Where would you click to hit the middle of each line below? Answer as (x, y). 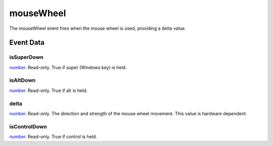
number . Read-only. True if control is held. (53, 137)
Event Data (27, 43)
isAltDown (22, 80)
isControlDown (28, 126)
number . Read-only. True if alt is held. (49, 90)
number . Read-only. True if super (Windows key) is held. (68, 67)
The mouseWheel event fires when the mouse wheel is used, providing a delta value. (98, 28)
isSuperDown (27, 57)
